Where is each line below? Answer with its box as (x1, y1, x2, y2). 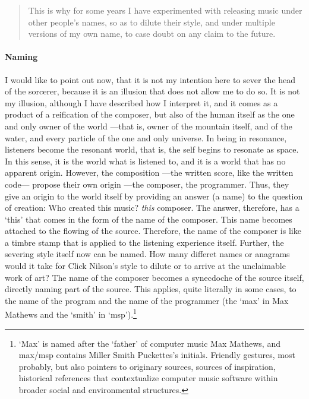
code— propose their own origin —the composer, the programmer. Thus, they (5, 178, 289, 190)
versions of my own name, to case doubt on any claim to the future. (28, 27, 276, 40)
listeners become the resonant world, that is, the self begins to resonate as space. (5, 143, 299, 156)
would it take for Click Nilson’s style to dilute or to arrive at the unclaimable (5, 259, 286, 272)
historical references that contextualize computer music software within (18, 372, 278, 384)
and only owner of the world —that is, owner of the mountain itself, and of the (5, 119, 292, 132)
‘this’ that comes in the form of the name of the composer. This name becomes (5, 213, 292, 225)
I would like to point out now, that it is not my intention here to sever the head (5, 73, 296, 85)
